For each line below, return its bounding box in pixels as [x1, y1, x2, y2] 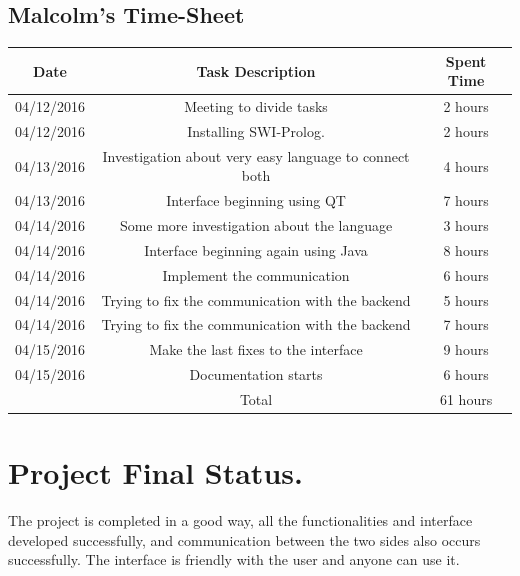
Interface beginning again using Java [144, 239, 368, 260]
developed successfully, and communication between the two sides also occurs [8, 529, 481, 550]
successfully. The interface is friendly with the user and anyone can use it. [8, 549, 460, 570]
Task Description [196, 60, 316, 81]
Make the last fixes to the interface [149, 339, 363, 360]
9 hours [443, 339, 489, 360]
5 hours [443, 289, 489, 310]
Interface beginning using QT [166, 190, 346, 211]
